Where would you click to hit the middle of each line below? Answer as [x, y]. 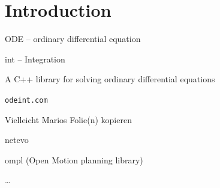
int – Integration [35, 59]
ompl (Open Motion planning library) [74, 159]
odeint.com [26, 100]
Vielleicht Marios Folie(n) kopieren [68, 119]
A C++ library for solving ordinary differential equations [110, 79]
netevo [17, 140]
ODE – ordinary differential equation [73, 39]
